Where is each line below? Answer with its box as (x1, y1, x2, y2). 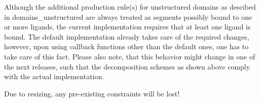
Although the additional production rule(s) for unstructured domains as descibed (4, 2, 256, 12)
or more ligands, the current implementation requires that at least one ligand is (4, 21, 251, 32)
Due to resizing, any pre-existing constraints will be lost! (4, 88, 180, 98)
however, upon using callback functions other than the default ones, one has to (4, 41, 249, 52)
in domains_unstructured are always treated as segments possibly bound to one (4, 11, 252, 22)
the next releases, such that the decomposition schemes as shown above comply (4, 61, 250, 72)
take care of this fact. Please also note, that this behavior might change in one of (4, 51, 255, 61)
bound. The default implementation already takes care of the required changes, (4, 31, 249, 42)
